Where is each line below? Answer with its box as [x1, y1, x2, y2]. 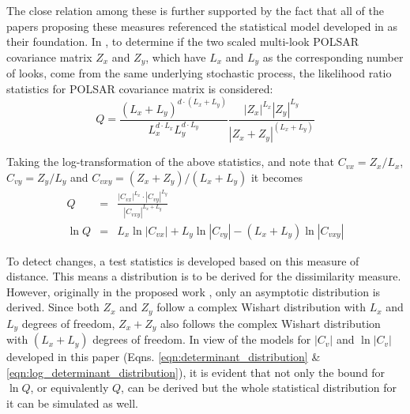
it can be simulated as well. [6, 395, 138, 412]
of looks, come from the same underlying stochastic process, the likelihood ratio [6, 65, 392, 81]
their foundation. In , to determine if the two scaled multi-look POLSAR [6, 33, 359, 50]
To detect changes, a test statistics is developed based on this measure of [6, 252, 359, 269]
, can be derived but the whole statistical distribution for [121, 379, 397, 396]
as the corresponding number [262, 48, 404, 65]
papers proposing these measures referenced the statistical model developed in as [6, 17, 398, 34]
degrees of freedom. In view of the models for [92, 331, 311, 348]
